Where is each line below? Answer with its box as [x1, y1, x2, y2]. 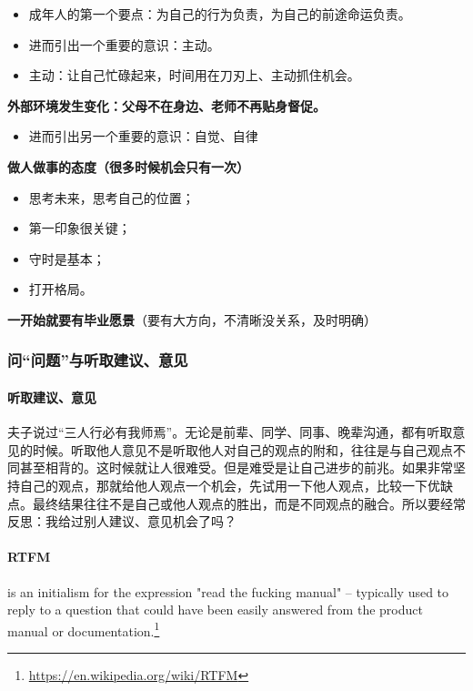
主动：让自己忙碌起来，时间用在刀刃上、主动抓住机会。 [28, 66, 360, 85]
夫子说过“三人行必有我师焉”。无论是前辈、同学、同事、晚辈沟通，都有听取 [7, 422, 453, 442]
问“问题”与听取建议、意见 [7, 349, 188, 371]
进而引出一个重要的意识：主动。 [28, 35, 220, 54]
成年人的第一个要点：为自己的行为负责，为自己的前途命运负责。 [28, 5, 411, 23]
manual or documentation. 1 [7, 618, 160, 640]
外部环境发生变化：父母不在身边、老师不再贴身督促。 [7, 96, 326, 115]
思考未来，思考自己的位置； [28, 188, 195, 207]
